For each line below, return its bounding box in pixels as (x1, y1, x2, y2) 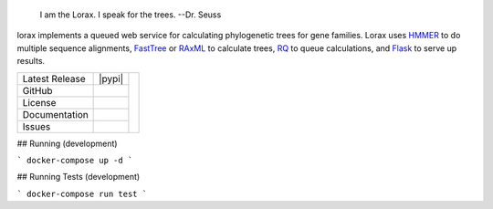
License (22, 96, 57, 109)
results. (16, 56, 46, 67)
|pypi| (99, 72, 123, 85)
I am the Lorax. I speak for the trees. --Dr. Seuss (39, 9, 222, 20)
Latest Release (22, 72, 86, 85)
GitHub (22, 84, 53, 97)
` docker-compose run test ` (16, 188, 148, 199)
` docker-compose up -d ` (16, 155, 133, 165)
